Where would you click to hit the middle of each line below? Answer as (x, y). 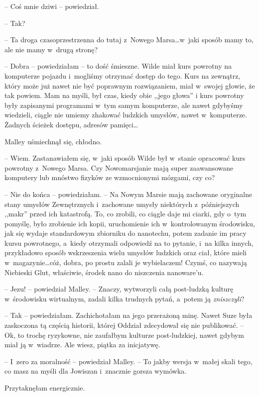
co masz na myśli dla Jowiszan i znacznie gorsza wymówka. (96, 371)
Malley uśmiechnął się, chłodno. (53, 141)
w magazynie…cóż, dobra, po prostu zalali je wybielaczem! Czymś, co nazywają (126, 262)
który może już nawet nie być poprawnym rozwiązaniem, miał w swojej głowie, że (130, 85)
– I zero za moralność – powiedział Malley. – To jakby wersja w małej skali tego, (129, 361)
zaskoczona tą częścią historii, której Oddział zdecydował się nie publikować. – (124, 325)
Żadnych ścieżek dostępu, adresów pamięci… (71, 124)
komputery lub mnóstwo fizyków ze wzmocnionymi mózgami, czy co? (110, 177)
